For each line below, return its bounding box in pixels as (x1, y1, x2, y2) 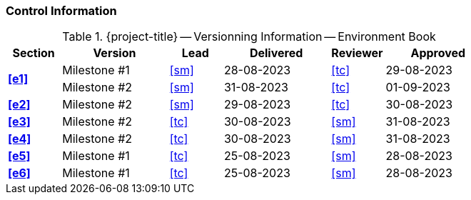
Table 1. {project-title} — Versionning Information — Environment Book (62, 29, 436, 44)
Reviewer (331, 46, 383, 61)
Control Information (6, 4, 117, 18)
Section (12, 46, 55, 61)
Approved (410, 46, 466, 61)
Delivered (249, 46, 303, 61)
